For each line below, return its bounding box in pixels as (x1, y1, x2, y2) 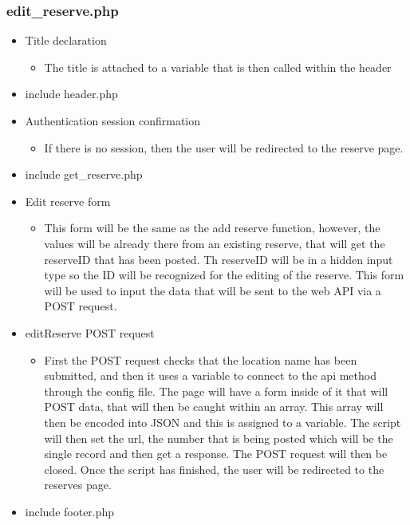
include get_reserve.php (25, 166, 143, 183)
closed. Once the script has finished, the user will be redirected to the (44, 460, 384, 477)
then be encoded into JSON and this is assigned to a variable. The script (44, 413, 401, 430)
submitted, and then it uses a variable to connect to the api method (44, 367, 376, 384)
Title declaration (25, 32, 107, 49)
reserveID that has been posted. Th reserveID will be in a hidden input (44, 251, 393, 267)
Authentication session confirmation (25, 112, 201, 128)
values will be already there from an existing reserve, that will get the (44, 235, 385, 251)
